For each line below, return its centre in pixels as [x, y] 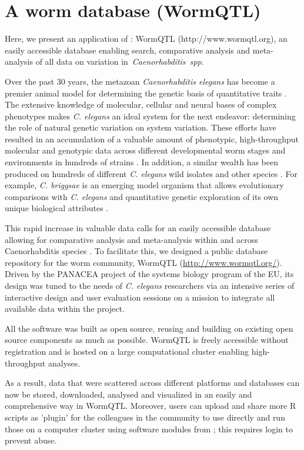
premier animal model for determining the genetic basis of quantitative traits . [146, 93]
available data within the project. [65, 309]
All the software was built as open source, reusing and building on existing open [149, 328]
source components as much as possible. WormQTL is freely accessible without [147, 340]
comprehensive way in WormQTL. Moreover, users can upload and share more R [151, 406]
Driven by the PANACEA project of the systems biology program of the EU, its [149, 274]
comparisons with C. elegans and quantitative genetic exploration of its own [142, 196]
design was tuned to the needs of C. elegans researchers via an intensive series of [150, 285]
